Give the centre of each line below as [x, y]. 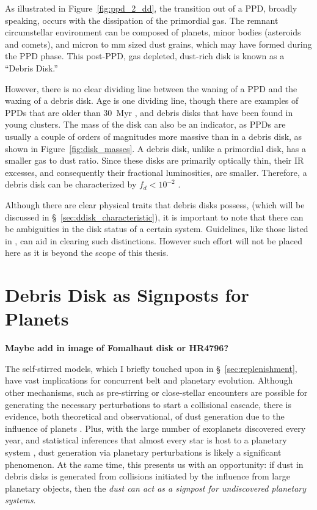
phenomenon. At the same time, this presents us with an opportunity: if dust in [154, 464]
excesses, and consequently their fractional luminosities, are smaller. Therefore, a [156, 172]
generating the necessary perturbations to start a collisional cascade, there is [148, 404]
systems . [20, 500]
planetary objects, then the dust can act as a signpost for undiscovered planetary [156, 488]
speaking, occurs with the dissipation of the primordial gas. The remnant [142, 20]
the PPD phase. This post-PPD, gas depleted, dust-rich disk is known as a [145, 56]
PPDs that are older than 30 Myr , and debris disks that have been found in [149, 112]
